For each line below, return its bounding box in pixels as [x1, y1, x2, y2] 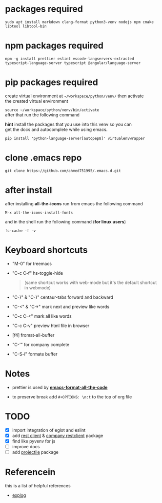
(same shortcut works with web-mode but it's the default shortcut [24, 280, 157, 285]
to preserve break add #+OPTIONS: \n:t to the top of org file [12, 394, 132, 399]
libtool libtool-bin [5, 23, 47, 29]
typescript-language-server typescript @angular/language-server [5, 60, 141, 66]
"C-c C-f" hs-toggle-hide [12, 270, 63, 276]
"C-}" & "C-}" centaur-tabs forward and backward [12, 294, 114, 300]
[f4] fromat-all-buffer [12, 332, 55, 338]
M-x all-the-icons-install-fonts [5, 210, 73, 215]
